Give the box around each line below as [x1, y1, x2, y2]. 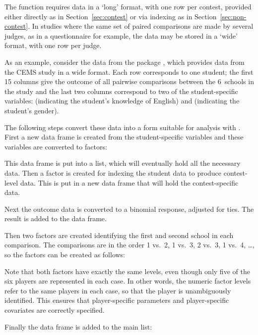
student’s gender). [4, 105, 59, 115]
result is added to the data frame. [4, 213, 107, 224]
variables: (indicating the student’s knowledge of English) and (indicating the [4, 96, 240, 106]
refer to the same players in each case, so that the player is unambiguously [4, 285, 231, 295]
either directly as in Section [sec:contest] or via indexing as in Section [4, 11, 217, 21]
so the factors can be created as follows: [4, 249, 126, 260]
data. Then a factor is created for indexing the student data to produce [4, 167, 222, 178]
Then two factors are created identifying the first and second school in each [4, 230, 234, 240]
